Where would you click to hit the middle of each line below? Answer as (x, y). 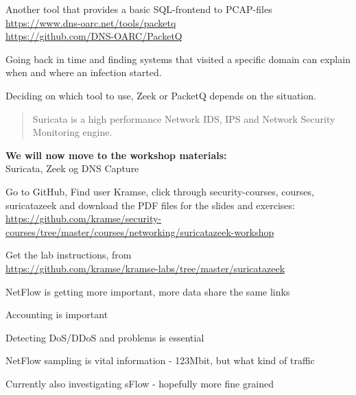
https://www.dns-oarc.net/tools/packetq (91, 22)
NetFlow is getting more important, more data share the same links (148, 291)
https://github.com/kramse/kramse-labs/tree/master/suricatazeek (145, 268)
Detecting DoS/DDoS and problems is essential (105, 337)
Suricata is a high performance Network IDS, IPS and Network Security (184, 118)
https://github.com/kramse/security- (84, 218)
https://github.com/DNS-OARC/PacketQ (94, 36)
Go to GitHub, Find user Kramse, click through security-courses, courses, (160, 191)
